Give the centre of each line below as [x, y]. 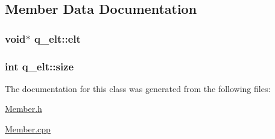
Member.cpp [28, 129]
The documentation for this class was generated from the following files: [138, 88]
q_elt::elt [57, 38]
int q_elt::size [40, 66]
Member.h [24, 109]
